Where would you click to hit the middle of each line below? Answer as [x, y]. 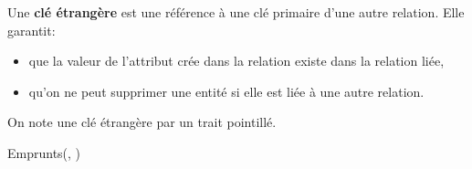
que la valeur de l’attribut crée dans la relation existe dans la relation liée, [236, 61]
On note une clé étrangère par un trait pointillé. [142, 122]
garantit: [31, 30]
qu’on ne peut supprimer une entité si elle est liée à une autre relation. [226, 91]
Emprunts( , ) [44, 152]
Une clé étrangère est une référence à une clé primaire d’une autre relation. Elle [236, 11]
